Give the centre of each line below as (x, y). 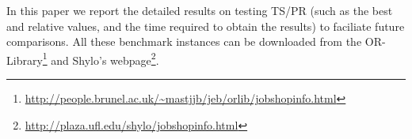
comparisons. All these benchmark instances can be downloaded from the (184, 41)
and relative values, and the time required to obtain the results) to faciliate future (206, 26)
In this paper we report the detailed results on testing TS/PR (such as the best (200, 10)
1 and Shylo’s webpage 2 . (101, 58)
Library (25, 60)
